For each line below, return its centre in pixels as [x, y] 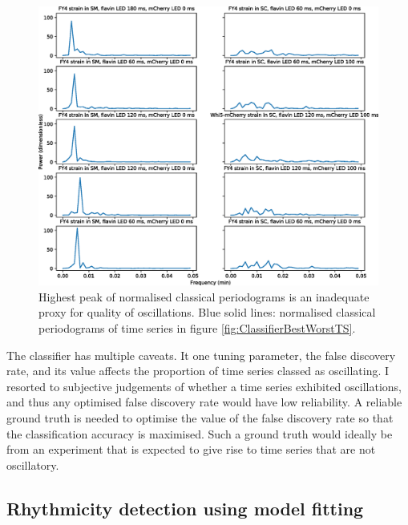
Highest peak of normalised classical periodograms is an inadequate [204, 296]
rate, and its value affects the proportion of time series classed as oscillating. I [198, 371]
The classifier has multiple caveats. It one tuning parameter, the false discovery [201, 355]
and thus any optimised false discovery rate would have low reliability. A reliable [204, 402]
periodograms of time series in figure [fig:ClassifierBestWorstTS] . [197, 328]
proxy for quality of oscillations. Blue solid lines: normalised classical [207, 312]
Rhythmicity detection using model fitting [185, 508]
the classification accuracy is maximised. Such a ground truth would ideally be [200, 433]
